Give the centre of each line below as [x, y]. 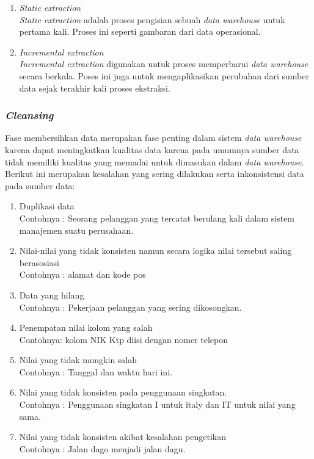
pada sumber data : [40, 185]
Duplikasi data [47, 206]
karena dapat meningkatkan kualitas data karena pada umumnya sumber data [152, 149]
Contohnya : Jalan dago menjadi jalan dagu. [102, 448]
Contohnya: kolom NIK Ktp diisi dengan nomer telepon [123, 339]
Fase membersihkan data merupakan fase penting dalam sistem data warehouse [153, 138]
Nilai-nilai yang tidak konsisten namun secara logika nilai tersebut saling [155, 251]
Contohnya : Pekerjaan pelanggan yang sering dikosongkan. [130, 307]
